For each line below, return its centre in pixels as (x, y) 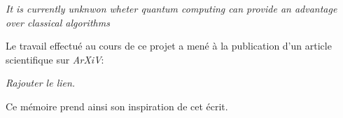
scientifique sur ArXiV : (55, 59)
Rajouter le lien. (41, 83)
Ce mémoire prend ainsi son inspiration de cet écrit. (117, 106)
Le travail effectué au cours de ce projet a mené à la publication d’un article (169, 46)
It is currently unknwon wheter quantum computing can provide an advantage (171, 8)
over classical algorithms (58, 22)
